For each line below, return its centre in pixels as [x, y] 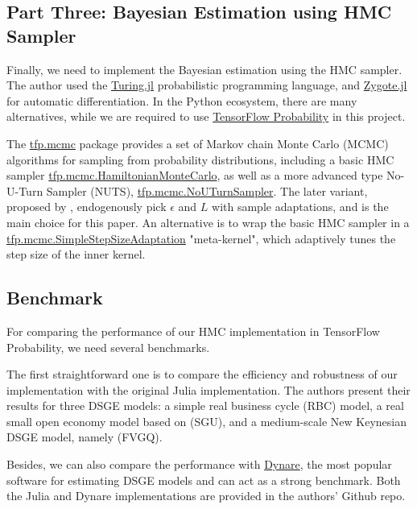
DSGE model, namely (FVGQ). [85, 437]
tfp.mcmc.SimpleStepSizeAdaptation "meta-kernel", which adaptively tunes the [201, 238]
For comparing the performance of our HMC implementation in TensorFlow [193, 331]
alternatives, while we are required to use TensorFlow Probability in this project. [206, 116]
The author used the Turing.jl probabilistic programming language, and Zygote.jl [207, 85]
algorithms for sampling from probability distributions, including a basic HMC [200, 159]
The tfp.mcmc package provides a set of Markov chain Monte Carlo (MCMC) [198, 143]
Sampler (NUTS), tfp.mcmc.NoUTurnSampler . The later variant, [207, 190]
